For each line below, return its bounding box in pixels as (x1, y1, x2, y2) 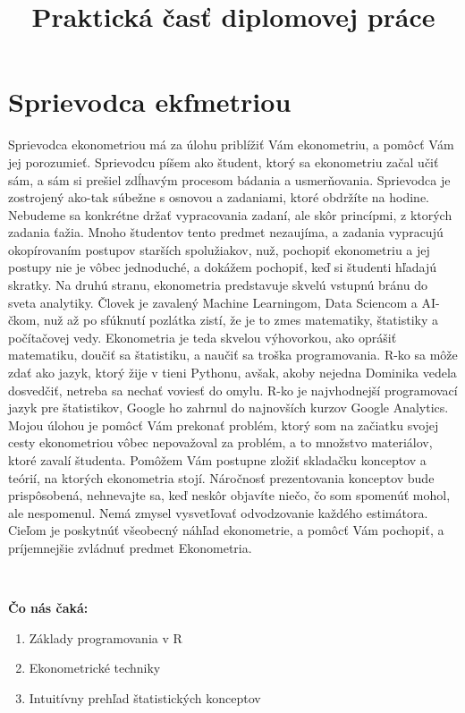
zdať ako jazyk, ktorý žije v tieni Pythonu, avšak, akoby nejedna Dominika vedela (8, 363, 457, 382)
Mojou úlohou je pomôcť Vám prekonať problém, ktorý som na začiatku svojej (8, 415, 439, 434)
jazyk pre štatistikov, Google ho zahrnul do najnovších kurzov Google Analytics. (8, 398, 449, 417)
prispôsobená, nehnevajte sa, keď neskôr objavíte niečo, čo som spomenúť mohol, (8, 486, 451, 505)
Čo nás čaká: (8, 598, 89, 617)
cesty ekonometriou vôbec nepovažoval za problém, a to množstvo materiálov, (8, 433, 433, 452)
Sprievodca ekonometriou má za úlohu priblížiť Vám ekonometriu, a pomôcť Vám (8, 135, 454, 154)
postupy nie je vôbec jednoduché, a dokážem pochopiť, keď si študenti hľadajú (8, 258, 436, 276)
